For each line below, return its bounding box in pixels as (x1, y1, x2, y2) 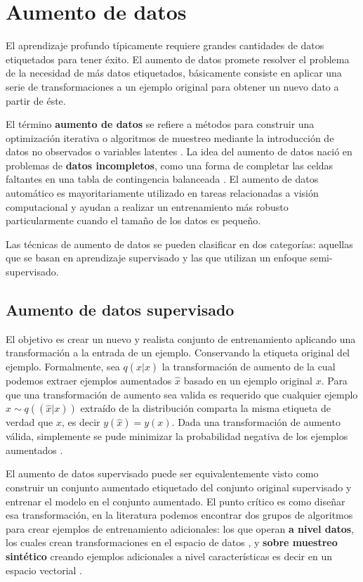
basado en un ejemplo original (183, 373, 312, 388)
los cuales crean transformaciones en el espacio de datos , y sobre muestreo (6, 535, 338, 550)
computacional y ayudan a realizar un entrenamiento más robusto (6, 199, 289, 214)
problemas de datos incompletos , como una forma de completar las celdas (6, 157, 334, 172)
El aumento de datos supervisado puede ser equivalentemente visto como (6, 466, 319, 481)
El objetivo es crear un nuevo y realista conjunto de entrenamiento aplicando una (6, 331, 356, 346)
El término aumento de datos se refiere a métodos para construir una (6, 117, 315, 131)
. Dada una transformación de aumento (171, 415, 341, 429)
